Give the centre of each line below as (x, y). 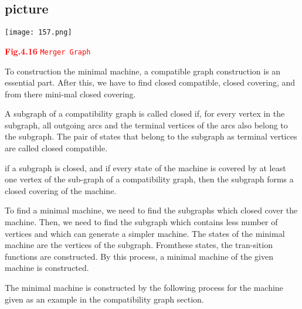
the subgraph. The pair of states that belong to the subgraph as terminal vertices (151, 136)
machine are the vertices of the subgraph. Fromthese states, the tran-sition (139, 245)
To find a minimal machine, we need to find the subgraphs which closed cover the (151, 210)
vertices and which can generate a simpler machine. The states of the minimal (145, 233)
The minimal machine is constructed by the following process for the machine (144, 288)
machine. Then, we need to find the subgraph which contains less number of (141, 222)
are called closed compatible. (56, 148)
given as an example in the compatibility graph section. (104, 299)
